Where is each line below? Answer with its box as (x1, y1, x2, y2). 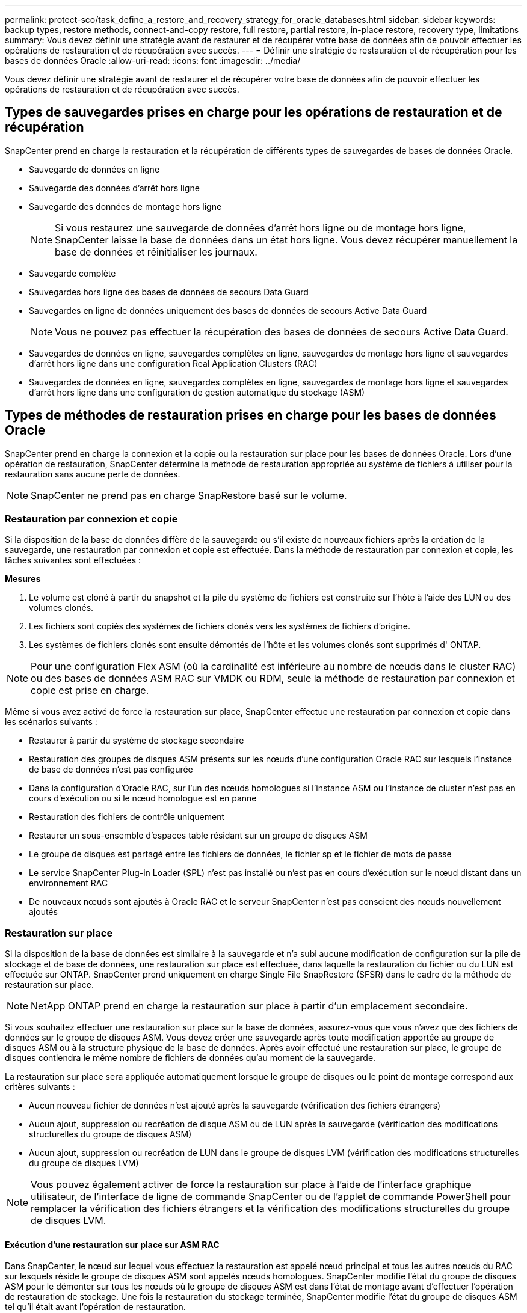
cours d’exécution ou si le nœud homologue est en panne (29, 793, 257, 804)
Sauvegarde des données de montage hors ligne (29, 201, 222, 212)
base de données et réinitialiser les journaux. (55, 245, 257, 258)
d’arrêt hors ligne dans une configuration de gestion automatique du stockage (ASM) (29, 387, 365, 397)
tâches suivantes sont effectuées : (5, 555, 141, 566)
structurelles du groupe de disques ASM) (29, 1129, 192, 1140)
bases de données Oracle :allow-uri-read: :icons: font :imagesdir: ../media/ (5, 55, 301, 66)
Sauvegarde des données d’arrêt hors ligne (29, 182, 200, 193)
